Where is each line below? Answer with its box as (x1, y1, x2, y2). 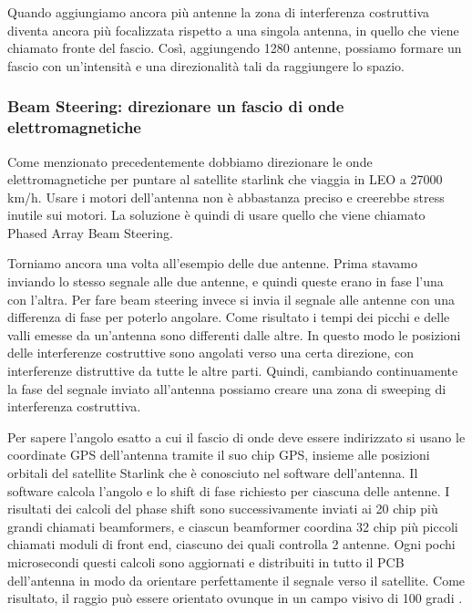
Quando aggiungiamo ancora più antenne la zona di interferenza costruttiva (7, 3, 430, 21)
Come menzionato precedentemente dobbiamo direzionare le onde (7, 151, 373, 171)
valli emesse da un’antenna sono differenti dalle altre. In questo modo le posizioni (7, 325, 461, 344)
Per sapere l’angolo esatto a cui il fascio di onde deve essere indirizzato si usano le (7, 427, 466, 446)
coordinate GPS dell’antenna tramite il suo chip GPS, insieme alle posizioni (7, 445, 430, 464)
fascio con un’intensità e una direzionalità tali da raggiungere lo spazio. (7, 56, 405, 75)
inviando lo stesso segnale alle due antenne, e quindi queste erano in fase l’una (7, 272, 444, 291)
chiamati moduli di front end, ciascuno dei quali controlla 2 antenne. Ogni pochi (7, 535, 456, 554)
